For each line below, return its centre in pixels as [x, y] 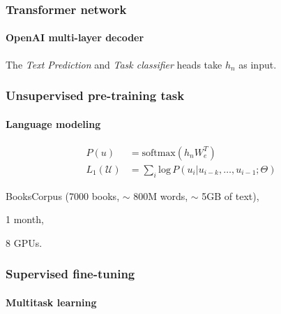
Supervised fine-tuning [70, 274]
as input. [258, 64]
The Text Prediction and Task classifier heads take [114, 64]
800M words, [161, 195]
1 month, [25, 219]
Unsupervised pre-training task [95, 95]
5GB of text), [230, 195]
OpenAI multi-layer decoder [75, 37]
